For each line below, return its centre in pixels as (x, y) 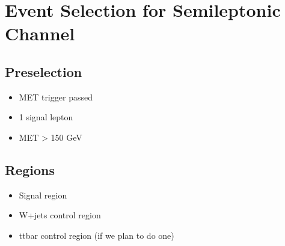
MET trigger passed (56, 97)
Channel (40, 33)
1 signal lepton (46, 117)
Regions (30, 169)
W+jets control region (60, 215)
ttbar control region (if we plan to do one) (97, 235)
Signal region (43, 195)
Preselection (44, 71)
